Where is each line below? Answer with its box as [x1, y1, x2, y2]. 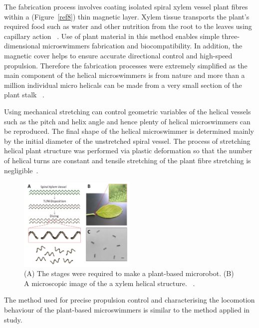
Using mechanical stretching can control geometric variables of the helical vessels [4, 106, 251, 116]
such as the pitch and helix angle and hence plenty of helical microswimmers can [4, 116, 251, 126]
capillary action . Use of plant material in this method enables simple [4, 30, 220, 41]
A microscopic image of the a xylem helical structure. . [24, 278, 195, 288]
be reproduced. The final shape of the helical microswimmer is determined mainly [4, 126, 254, 136]
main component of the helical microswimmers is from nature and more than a [4, 70, 245, 80]
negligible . [4, 165, 38, 175]
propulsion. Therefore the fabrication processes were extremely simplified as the [4, 60, 248, 70]
